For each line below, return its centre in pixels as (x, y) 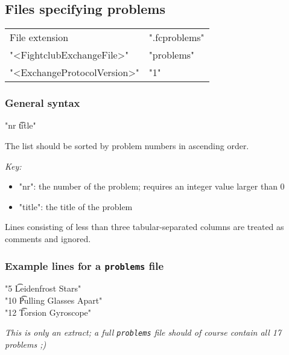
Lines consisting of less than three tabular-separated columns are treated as (144, 227)
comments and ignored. (48, 238)
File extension (39, 37)
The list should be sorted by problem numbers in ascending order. (127, 146)
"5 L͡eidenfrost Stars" (43, 288)
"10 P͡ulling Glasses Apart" (54, 300)
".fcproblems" (176, 37)
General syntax (43, 103)
